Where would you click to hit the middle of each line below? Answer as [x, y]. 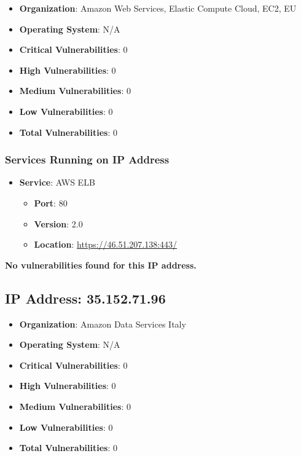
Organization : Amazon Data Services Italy [103, 324]
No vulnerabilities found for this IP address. [101, 265]
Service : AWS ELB [57, 182]
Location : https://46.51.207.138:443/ [106, 244]
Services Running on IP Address [87, 159]
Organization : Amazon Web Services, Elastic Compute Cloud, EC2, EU [158, 8]
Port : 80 [51, 202]
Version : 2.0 [58, 223]
